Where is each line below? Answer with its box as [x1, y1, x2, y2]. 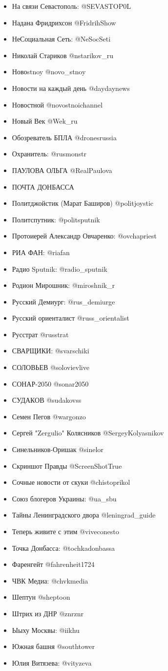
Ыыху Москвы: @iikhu [12, 625, 80, 635]
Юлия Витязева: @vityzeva [12, 657, 92, 668]
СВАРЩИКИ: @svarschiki [12, 346, 89, 356]
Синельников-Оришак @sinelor [12, 444, 104, 455]
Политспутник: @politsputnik [12, 214, 100, 224]
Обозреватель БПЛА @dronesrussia [12, 132, 117, 142]
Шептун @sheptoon [12, 592, 70, 602]
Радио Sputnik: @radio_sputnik [12, 263, 107, 274]
